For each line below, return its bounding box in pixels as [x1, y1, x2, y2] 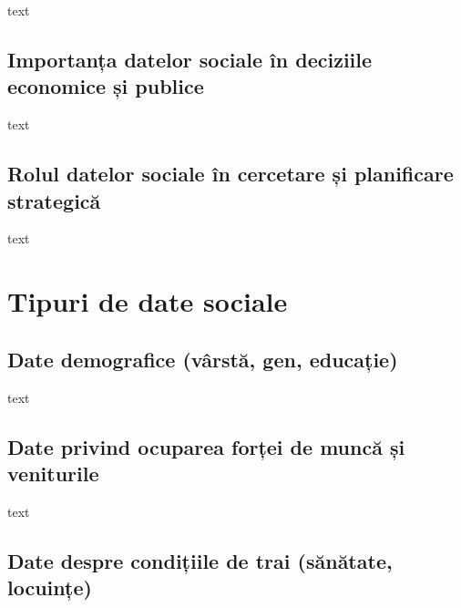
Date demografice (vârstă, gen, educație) [7, 345, 398, 373]
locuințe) [7, 573, 92, 602]
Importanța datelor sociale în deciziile [7, 45, 373, 73]
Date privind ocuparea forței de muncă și [7, 432, 405, 460]
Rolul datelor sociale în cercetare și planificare [7, 160, 454, 188]
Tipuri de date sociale [7, 283, 288, 320]
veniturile [7, 459, 99, 487]
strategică [7, 186, 101, 214]
